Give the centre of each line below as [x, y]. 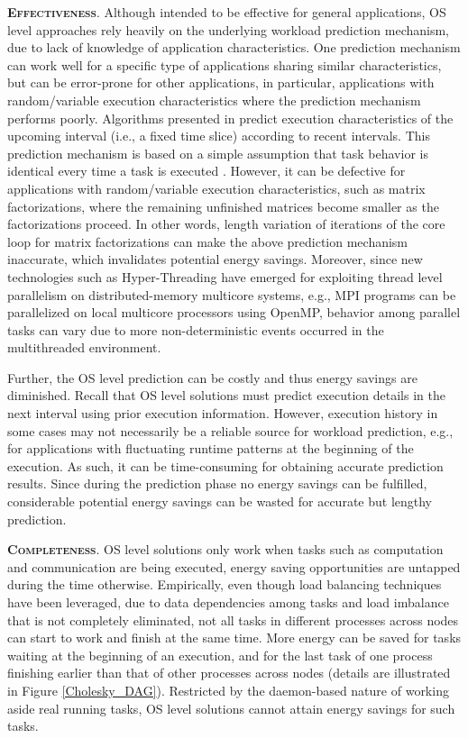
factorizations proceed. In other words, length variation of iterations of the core [226, 224]
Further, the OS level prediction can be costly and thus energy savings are [212, 377]
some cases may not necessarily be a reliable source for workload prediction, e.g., [230, 430]
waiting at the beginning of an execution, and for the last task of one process [220, 655]
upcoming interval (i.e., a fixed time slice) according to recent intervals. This [219, 136]
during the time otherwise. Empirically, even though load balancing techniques [225, 584]
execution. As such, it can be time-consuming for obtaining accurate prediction [225, 465]
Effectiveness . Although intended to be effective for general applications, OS [227, 12]
